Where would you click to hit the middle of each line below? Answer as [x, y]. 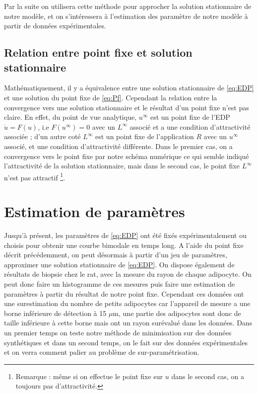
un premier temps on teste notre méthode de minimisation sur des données [118, 333]
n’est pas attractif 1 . [35, 176]
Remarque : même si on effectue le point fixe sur [89, 376]
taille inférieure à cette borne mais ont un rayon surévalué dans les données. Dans [128, 323]
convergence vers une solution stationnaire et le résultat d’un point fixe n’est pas [127, 107]
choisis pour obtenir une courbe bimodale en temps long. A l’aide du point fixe [124, 245]
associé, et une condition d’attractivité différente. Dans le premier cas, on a [118, 146]
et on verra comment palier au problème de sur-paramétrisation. [102, 352]
